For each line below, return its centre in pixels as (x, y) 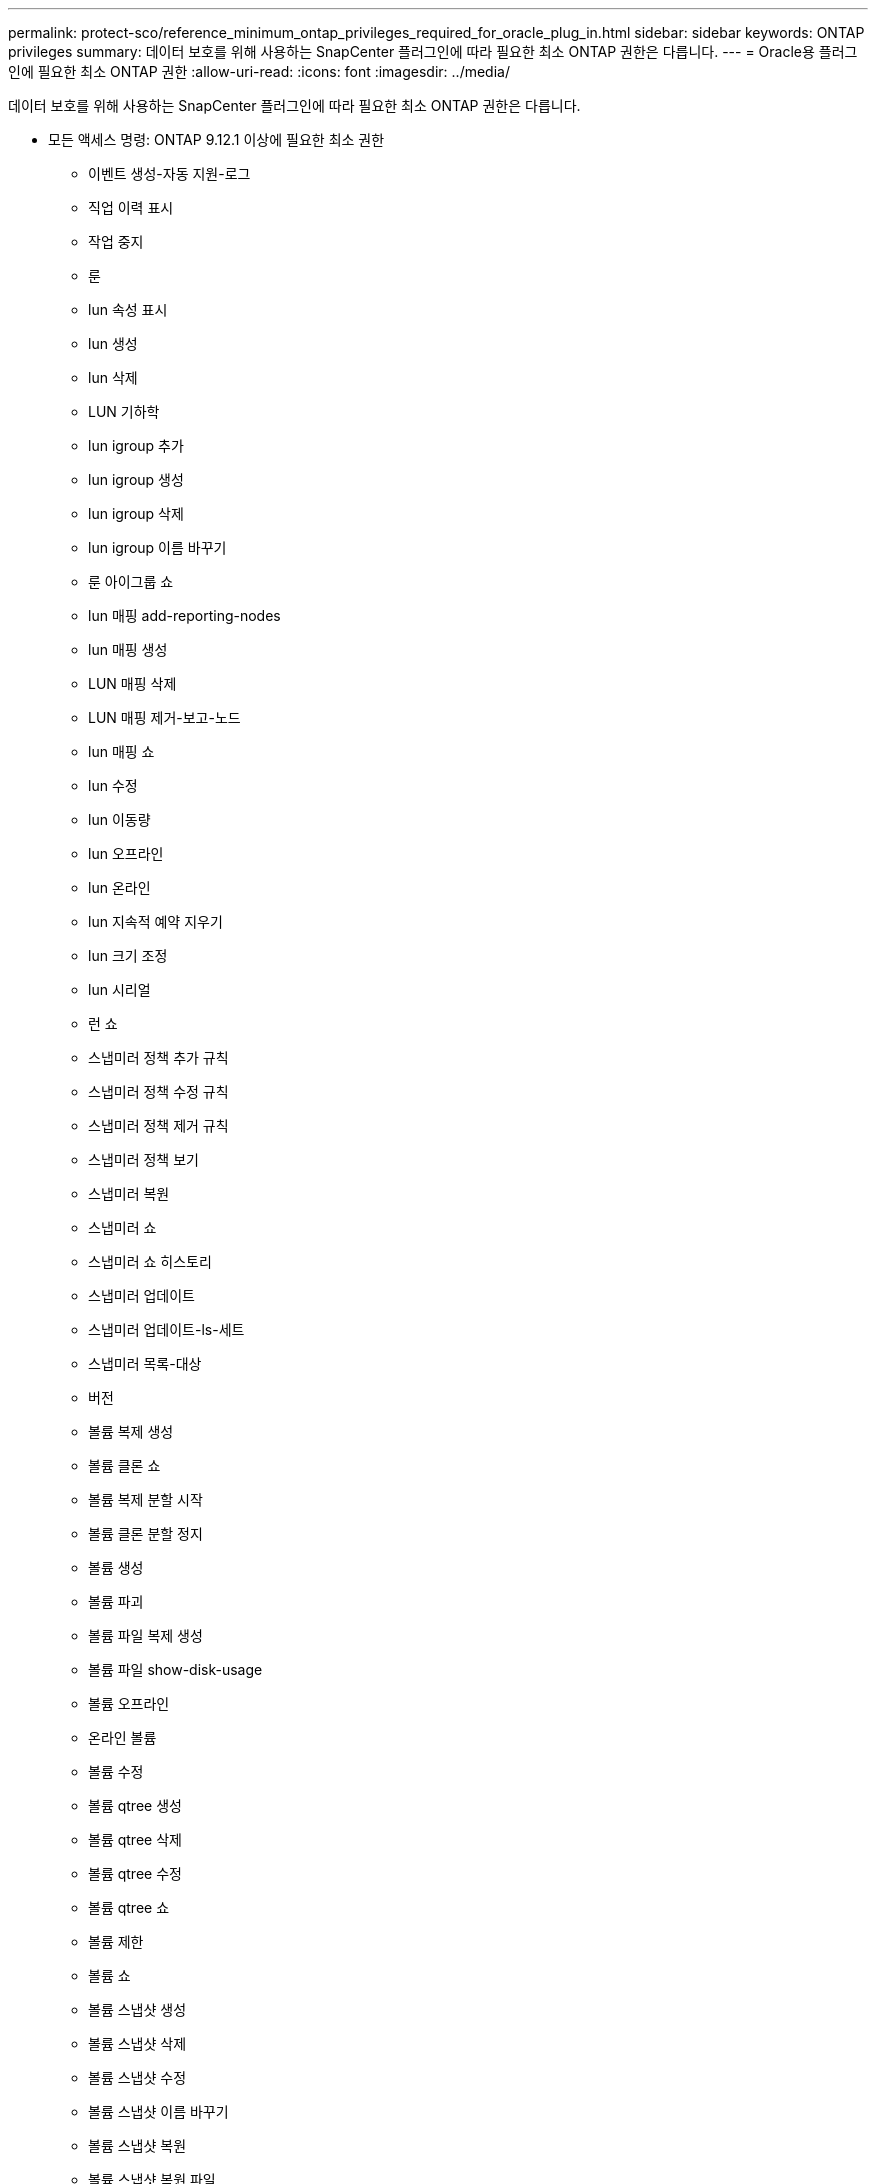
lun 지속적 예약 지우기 (155, 921)
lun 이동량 (119, 819)
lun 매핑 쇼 (121, 751)
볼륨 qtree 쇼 (129, 1907)
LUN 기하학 (124, 411)
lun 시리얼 (119, 989)
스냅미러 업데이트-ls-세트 (166, 1329)
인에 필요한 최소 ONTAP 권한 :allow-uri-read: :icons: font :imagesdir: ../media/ (259, 71)
